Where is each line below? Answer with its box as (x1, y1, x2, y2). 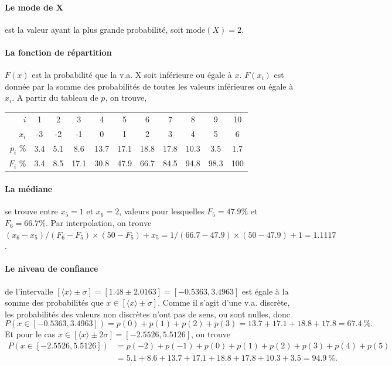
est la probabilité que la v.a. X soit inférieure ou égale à (32, 69, 232, 81)
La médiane (5, 183, 53, 195)
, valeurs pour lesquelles (119, 205, 204, 217)
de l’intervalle (5, 285, 53, 297)
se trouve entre (5, 205, 58, 217)
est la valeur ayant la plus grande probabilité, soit (5, 23, 183, 35)
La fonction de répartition (5, 46, 112, 58)
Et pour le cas (5, 328, 56, 340)
